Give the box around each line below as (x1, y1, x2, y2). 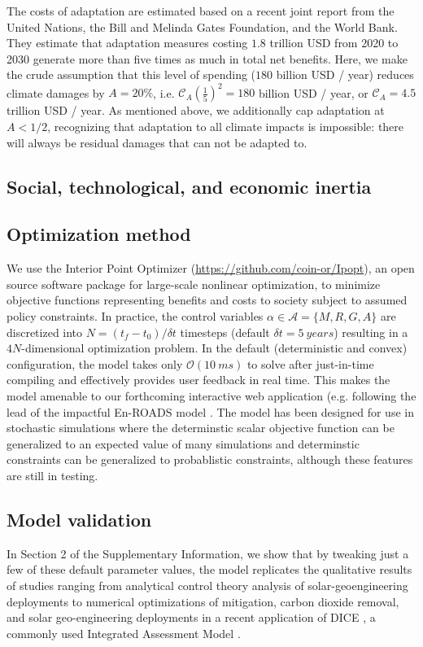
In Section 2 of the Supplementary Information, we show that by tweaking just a (7, 544, 409, 562)
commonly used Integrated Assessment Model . (7, 624, 241, 641)
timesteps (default (180, 323, 270, 340)
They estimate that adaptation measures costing (7, 34, 248, 51)
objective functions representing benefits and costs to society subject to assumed (7, 291, 408, 308)
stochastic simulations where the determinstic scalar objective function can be (7, 419, 395, 436)
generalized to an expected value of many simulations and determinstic (7, 435, 360, 452)
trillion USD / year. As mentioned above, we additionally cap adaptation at (7, 102, 385, 119)
